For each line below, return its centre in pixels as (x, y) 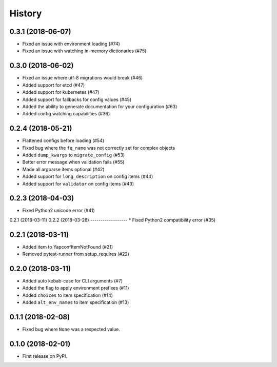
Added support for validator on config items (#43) (78, 183)
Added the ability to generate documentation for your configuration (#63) (100, 106)
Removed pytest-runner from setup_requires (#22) (76, 254)
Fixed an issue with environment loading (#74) (71, 44)
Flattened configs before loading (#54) (63, 140)
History (26, 13)
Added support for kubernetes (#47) (61, 92)
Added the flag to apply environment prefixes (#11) (76, 288)
